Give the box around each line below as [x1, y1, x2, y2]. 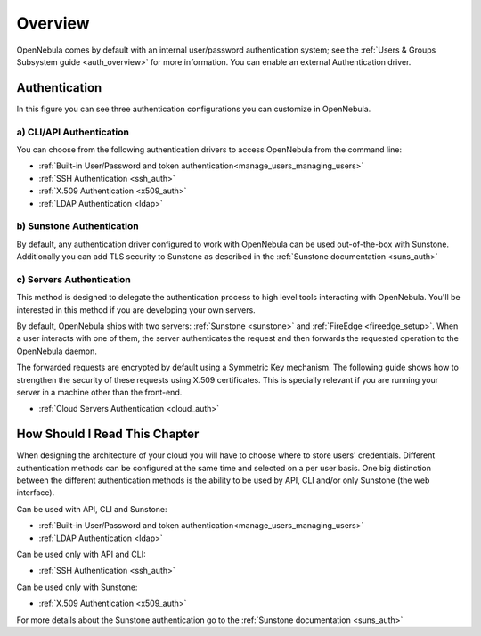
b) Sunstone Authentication [16, 220, 139, 232]
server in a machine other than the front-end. [16, 387, 183, 397]
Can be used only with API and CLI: [16, 549, 146, 559]
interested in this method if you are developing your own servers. [16, 304, 256, 315]
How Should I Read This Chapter [16, 427, 200, 442]
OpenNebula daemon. [16, 346, 98, 356]
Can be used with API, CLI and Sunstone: [16, 503, 167, 514]
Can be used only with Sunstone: [16, 582, 138, 592]
